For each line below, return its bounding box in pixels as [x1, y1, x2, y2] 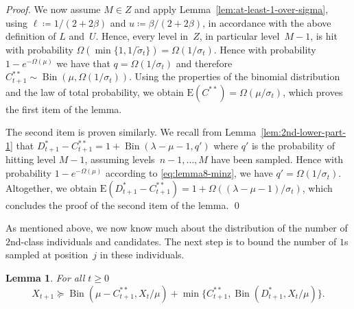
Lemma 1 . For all [5, 271, 85, 285]
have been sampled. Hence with [211, 152, 344, 166]
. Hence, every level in [95, 29, 189, 43]
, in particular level [199, 29, 280, 43]
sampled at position [5, 247, 88, 262]
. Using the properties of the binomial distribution [129, 69, 340, 84]
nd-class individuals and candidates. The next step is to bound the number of [10, 234, 337, 248]
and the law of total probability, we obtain [5, 84, 184, 99]
